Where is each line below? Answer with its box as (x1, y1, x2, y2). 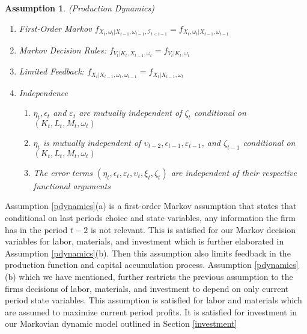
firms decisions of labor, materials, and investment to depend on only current (5, 282, 289, 294)
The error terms (33, 166, 93, 178)
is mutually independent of (43, 136, 141, 148)
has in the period (5, 223, 68, 235)
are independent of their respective (171, 166, 297, 178)
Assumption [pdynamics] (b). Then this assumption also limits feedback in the (5, 246, 291, 259)
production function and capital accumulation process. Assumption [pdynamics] (5, 258, 299, 271)
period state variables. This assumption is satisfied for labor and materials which (5, 294, 302, 306)
